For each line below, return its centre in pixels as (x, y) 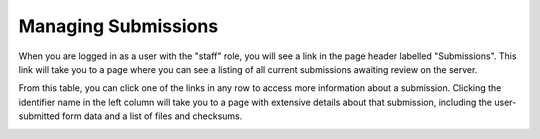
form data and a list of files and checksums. (152, 116)
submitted (39, 116)
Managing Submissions (118, 26)
